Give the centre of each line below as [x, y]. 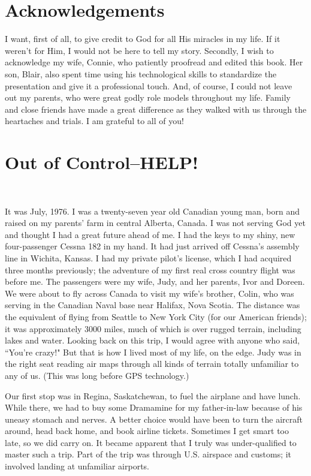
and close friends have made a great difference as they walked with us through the [156, 109]
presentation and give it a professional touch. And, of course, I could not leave [149, 85]
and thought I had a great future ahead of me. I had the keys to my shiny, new [150, 234]
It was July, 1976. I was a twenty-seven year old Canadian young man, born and [153, 211]
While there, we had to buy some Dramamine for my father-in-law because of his [154, 407]
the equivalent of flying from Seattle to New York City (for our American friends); [156, 316]
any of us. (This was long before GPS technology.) [97, 375]
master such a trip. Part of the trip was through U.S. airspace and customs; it [148, 454]
